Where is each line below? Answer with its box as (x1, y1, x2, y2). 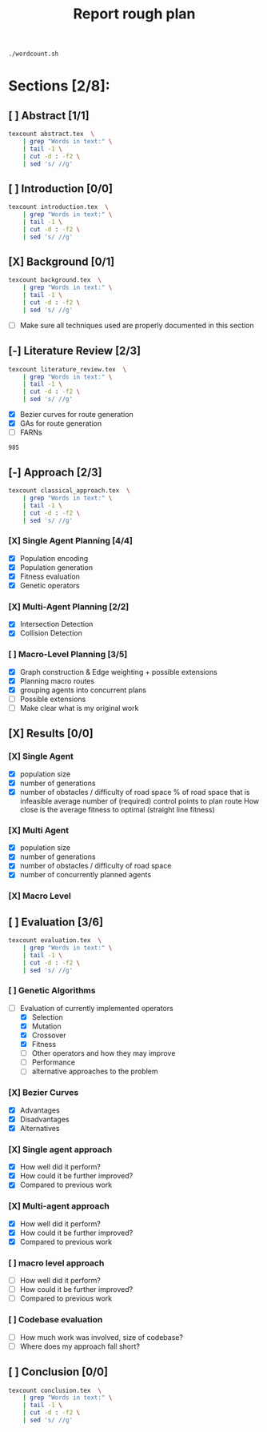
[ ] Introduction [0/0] (8, 182, 114, 195)
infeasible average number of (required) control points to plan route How (19, 796, 260, 805)
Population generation (19, 562, 94, 572)
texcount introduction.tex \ (8, 203, 110, 211)
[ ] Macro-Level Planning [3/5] (8, 649, 128, 660)
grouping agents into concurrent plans (19, 685, 146, 695)
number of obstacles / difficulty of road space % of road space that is (19, 787, 250, 796)
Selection (31, 1012, 63, 1021)
